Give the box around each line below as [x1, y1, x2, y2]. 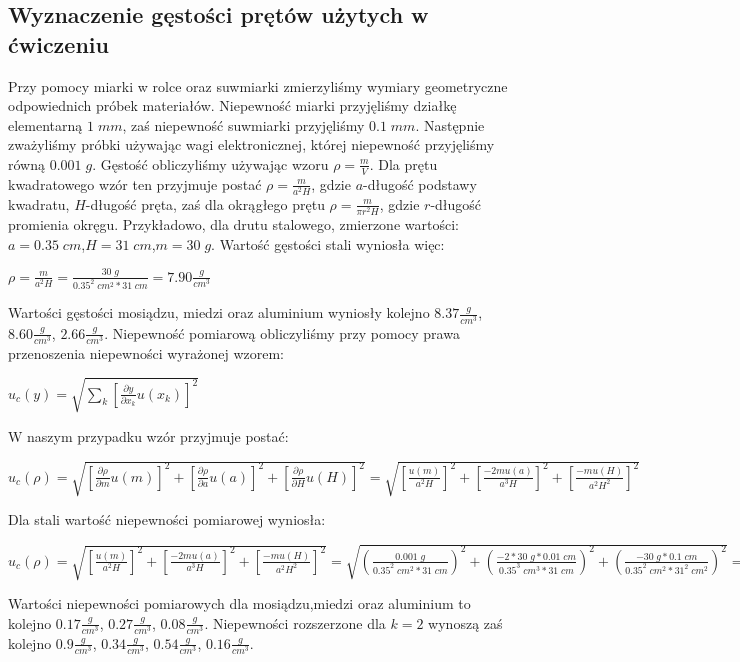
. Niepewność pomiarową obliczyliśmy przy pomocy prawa [104, 322, 460, 343]
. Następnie [415, 114, 485, 135]
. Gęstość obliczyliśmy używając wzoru [92, 153, 329, 174]
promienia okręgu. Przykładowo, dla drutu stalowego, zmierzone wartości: [8, 214, 459, 235]
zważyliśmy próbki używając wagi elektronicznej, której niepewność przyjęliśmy [8, 134, 495, 155]
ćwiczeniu [8, 28, 109, 59]
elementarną [8, 114, 83, 135]
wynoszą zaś [428, 612, 503, 633]
